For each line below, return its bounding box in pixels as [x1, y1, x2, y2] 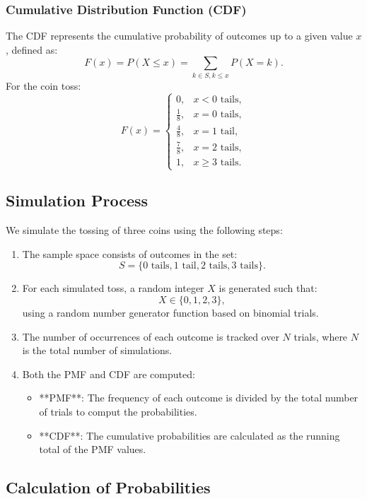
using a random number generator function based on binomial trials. [22, 305, 319, 319]
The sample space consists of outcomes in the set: [22, 246, 238, 261]
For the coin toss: [6, 78, 81, 93]
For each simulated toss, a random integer [22, 281, 204, 295]
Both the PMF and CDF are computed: [22, 366, 195, 381]
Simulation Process [6, 189, 148, 211]
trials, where [293, 329, 348, 344]
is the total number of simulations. [22, 343, 173, 358]
